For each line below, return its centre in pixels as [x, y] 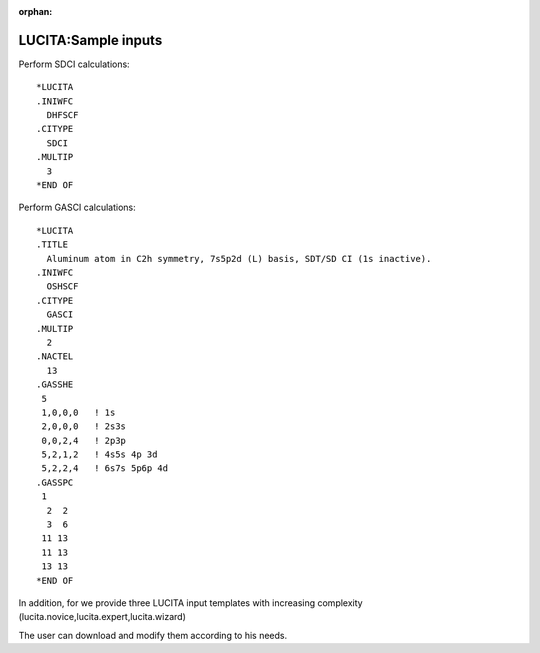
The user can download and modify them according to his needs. [153, 635]
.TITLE [52, 244]
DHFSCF [62, 115]
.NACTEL [55, 356]
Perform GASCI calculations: [77, 207]
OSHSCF [62, 286]
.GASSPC [55, 482]
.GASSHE [55, 384]
